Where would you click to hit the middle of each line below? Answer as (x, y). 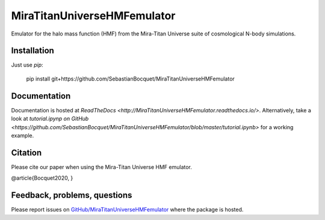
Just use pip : (27, 65)
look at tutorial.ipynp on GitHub (50, 119)
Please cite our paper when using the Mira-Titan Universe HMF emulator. (102, 167)
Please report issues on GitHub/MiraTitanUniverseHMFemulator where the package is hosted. (127, 210)
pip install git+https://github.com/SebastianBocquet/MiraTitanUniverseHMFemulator (130, 79)
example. (23, 135)
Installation (32, 51)
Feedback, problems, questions (72, 195)
